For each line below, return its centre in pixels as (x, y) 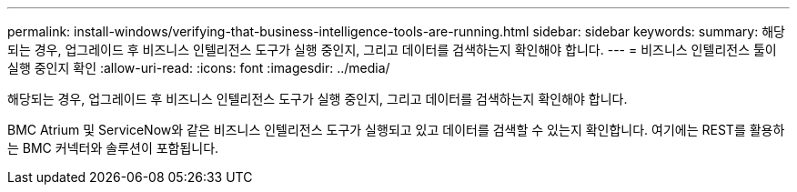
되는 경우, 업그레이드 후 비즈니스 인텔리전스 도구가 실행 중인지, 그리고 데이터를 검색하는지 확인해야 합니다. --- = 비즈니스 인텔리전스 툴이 (392, 50)
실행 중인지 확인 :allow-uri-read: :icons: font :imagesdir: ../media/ (199, 68)
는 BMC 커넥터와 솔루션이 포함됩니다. (113, 148)
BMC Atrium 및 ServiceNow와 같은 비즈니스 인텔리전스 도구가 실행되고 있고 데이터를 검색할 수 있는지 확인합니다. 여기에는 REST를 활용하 (396, 130)
